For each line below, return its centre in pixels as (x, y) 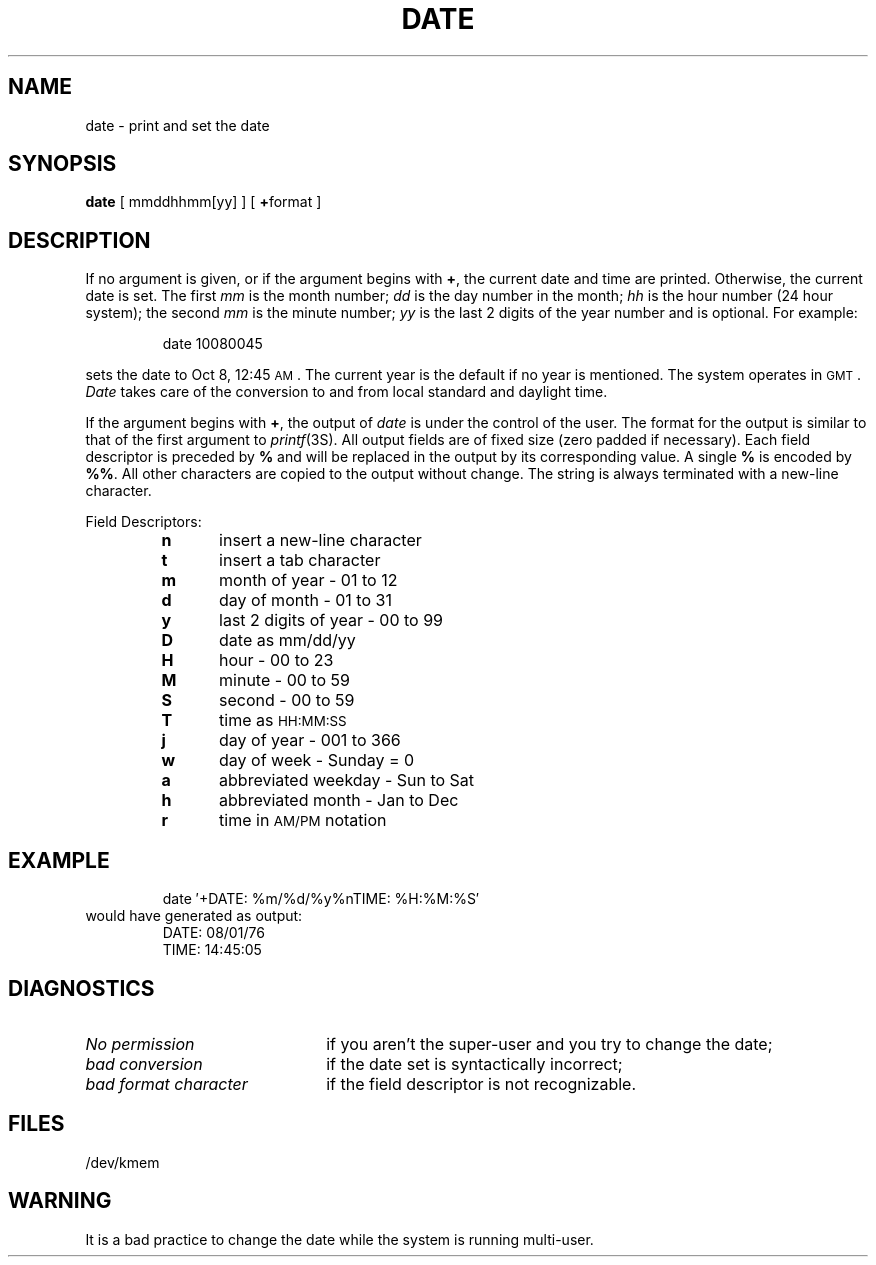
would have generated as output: (194, 916)
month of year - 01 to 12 (308, 580)
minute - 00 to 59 (284, 680)
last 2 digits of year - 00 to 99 (331, 620)
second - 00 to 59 (287, 700)
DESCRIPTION (79, 240)
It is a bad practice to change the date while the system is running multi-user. (339, 1239)
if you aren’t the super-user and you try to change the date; (549, 1043)
